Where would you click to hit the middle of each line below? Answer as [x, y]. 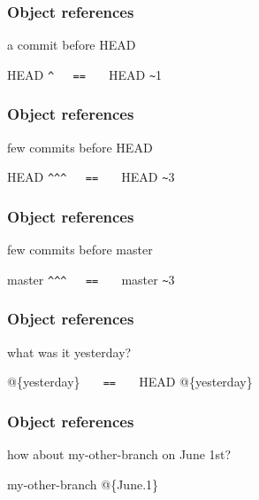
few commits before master [80, 250]
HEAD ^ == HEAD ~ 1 [85, 74]
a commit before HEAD [72, 45]
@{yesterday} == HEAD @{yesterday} [130, 382]
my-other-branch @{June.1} [83, 484]
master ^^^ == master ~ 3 [91, 279]
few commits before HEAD [80, 147]
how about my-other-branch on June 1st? [119, 454]
